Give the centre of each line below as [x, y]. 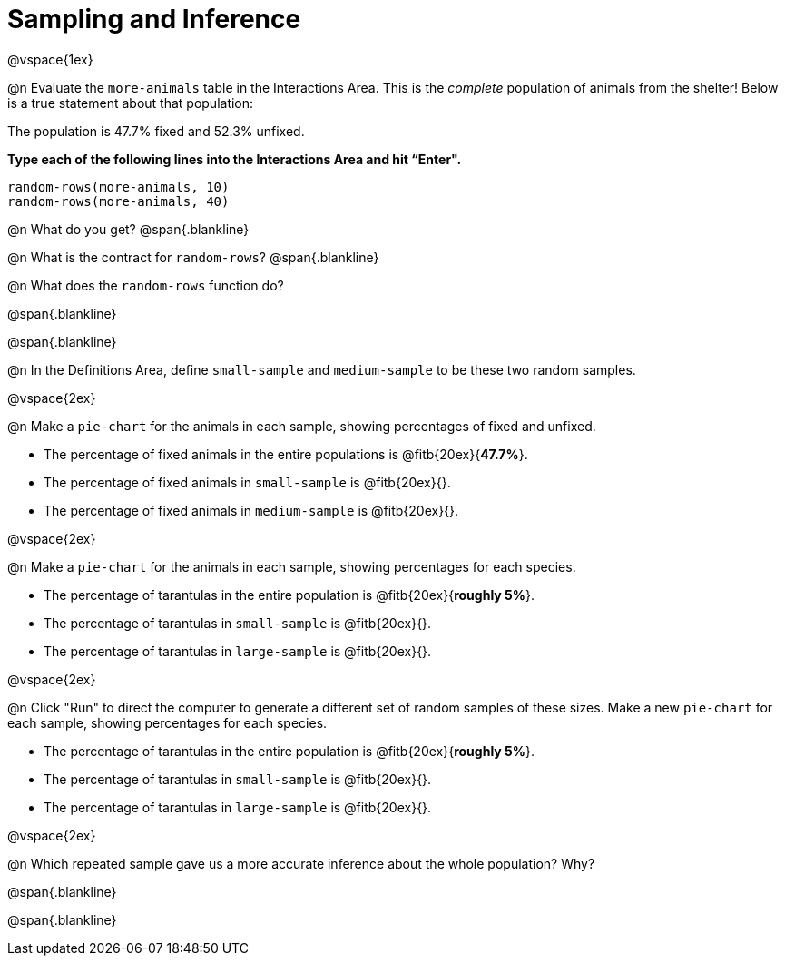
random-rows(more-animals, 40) [118, 201]
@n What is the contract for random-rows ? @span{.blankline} [193, 257]
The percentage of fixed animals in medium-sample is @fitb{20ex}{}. [251, 510]
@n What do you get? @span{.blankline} [128, 229]
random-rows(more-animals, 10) [118, 187]
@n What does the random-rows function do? [146, 285]
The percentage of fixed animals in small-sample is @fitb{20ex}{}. [247, 482]
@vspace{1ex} [50, 59]
